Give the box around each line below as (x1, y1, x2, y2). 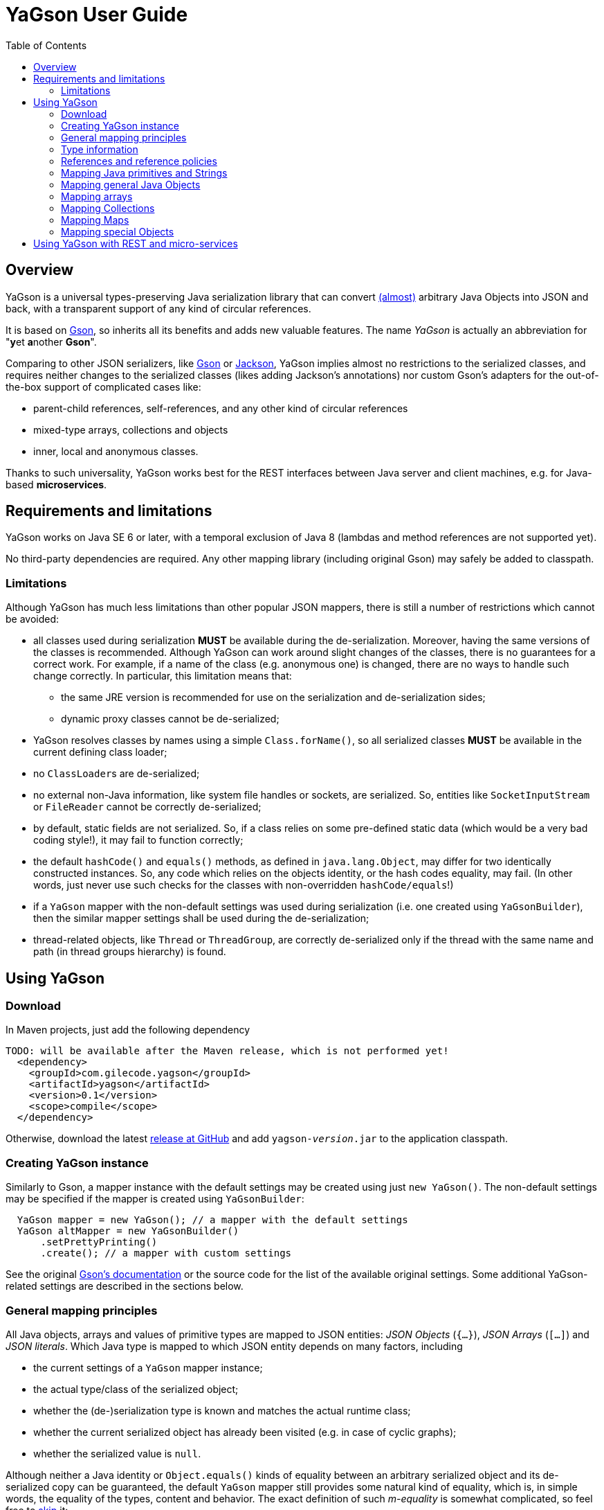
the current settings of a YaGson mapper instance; (33, 1361, 263, 1374)
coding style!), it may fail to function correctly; (33, 834, 244, 846)
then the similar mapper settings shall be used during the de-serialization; (33, 912, 369, 925)
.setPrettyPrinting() (40, 1236, 158, 1248)
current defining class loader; (33, 746, 167, 758)
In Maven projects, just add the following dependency (6, 1024, 250, 1036)
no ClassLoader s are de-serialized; (33, 767, 200, 780)
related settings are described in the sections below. (6, 1280, 244, 1293)
